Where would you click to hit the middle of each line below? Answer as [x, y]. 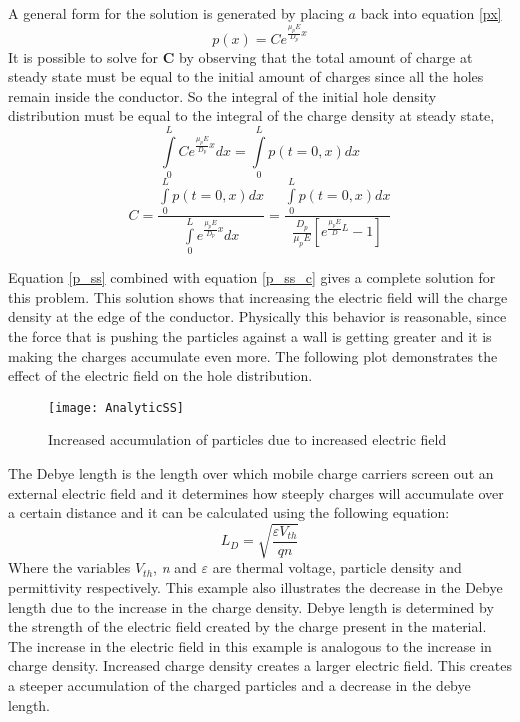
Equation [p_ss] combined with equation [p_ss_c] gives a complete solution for [252, 277]
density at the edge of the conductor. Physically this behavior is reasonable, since [257, 316]
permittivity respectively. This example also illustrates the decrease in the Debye [255, 586]
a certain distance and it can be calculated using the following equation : [229, 512]
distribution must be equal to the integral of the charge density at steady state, [251, 115]
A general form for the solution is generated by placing [176, 13]
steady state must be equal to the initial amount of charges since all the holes [246, 76]
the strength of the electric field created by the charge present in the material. [247, 626]
